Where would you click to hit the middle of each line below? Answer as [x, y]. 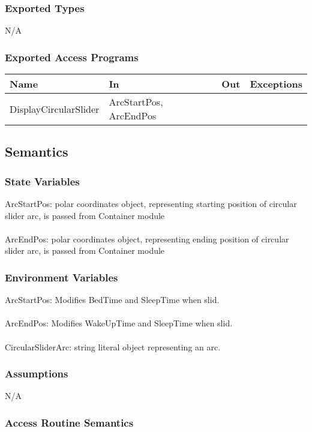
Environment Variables [61, 277]
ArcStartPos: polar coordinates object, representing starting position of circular [151, 204]
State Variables [42, 181]
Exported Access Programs [72, 57]
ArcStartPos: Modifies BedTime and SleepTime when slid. [112, 300]
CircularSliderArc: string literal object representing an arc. [113, 346]
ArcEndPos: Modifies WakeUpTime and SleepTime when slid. [119, 323]
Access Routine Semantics [69, 422]
